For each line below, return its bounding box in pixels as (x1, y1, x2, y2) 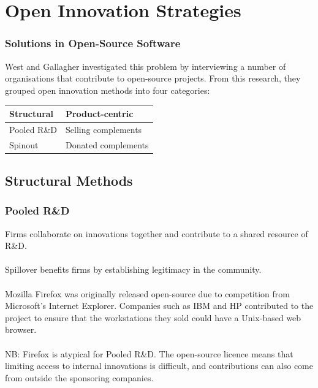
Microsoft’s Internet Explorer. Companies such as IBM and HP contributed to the (5, 299, 314, 312)
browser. (5, 323, 37, 336)
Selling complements (65, 123, 142, 135)
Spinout (9, 138, 39, 151)
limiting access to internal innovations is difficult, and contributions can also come (5, 359, 313, 372)
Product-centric (65, 107, 134, 120)
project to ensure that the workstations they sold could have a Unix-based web (5, 311, 301, 324)
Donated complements (65, 138, 149, 151)
